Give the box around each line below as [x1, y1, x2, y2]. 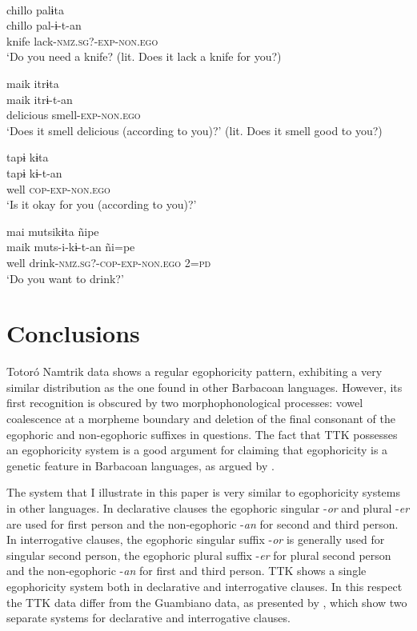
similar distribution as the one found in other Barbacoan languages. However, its [6, 378, 403, 395]
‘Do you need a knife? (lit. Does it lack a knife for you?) [6, 48, 282, 65]
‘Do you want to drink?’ [6, 270, 124, 286]
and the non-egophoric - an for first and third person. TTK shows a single [6, 562, 367, 579]
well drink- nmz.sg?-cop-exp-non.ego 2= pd [6, 254, 211, 270]
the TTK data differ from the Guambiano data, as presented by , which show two [6, 593, 407, 610]
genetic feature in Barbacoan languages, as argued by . [6, 457, 275, 473]
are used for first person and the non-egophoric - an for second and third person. [6, 515, 399, 532]
